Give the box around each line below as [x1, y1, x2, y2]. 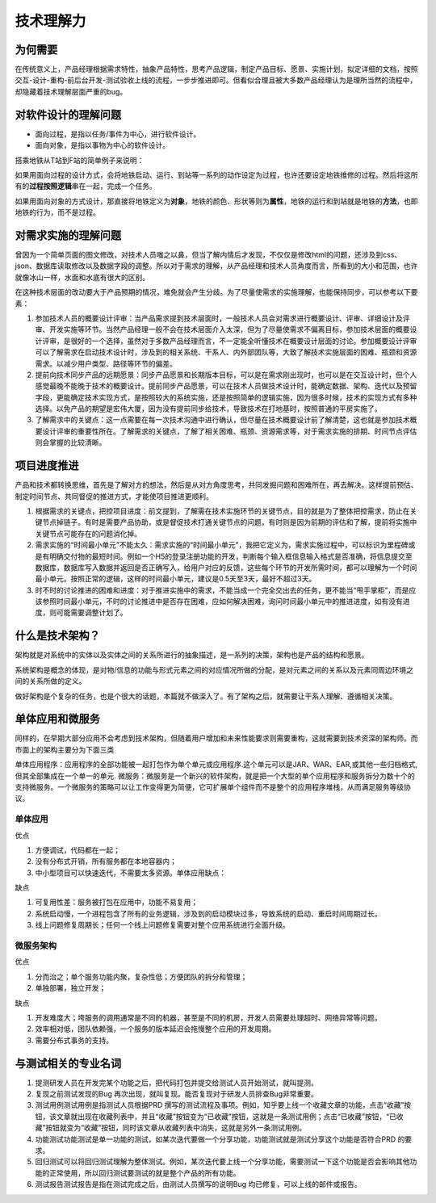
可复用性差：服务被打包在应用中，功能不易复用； [35, 897, 198, 907]
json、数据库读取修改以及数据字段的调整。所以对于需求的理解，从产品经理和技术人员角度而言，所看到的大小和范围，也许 [15, 261, 418, 270]
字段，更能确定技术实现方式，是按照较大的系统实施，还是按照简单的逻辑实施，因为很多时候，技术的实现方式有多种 [35, 392, 417, 402]
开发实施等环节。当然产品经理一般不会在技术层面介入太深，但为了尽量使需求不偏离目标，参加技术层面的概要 [48, 325, 410, 334]
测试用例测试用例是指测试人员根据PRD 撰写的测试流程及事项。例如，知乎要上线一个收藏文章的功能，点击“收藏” [35, 1100, 405, 1110]
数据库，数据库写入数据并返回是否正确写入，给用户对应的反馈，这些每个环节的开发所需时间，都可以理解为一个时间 [35, 562, 417, 572]
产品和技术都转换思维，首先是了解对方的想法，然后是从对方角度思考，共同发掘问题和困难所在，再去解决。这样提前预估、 [15, 480, 418, 490]
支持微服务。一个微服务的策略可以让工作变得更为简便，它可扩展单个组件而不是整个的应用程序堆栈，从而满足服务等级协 [15, 782, 411, 791]
